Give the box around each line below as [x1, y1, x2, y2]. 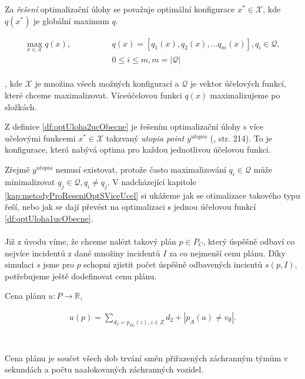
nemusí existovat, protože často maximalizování [55, 163, 226, 176]
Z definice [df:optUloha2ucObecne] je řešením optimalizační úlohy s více [5, 120, 264, 133]
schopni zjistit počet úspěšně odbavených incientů [83, 258, 263, 271]
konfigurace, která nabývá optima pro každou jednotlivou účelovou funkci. [5, 143, 271, 156]
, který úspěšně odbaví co [203, 235, 295, 247]
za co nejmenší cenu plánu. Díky [169, 246, 286, 259]
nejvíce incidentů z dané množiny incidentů [5, 246, 160, 259]
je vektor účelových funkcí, [190, 77, 286, 90]
